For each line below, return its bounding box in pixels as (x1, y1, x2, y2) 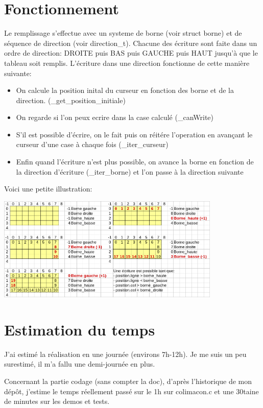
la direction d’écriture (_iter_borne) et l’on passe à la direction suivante (16, 166, 244, 177)
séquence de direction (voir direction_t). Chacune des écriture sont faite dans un (4, 37, 257, 48)
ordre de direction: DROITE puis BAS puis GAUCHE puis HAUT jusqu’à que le (4, 47, 258, 58)
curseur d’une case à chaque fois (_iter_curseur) (16, 139, 169, 150)
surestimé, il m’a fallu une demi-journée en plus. (4, 358, 155, 369)
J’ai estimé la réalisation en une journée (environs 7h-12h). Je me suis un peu (4, 348, 247, 359)
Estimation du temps (4, 319, 155, 340)
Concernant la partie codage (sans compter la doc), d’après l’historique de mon (4, 376, 252, 387)
